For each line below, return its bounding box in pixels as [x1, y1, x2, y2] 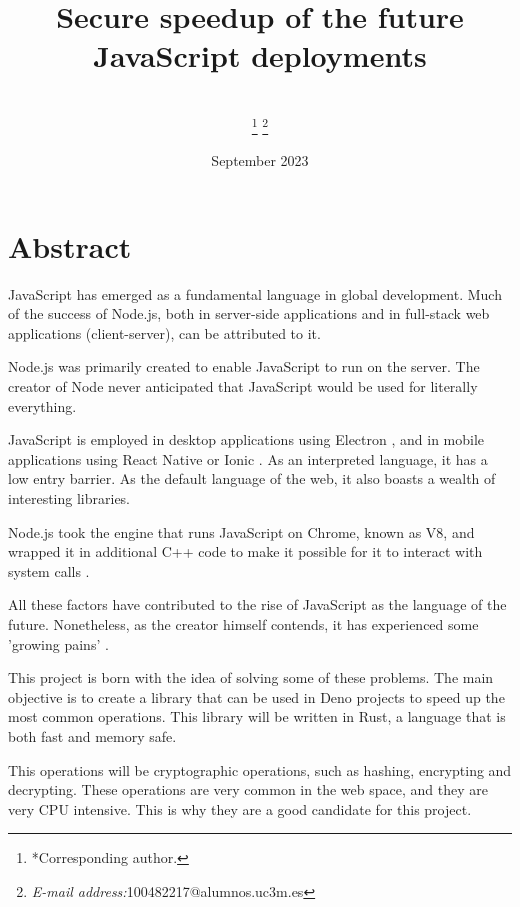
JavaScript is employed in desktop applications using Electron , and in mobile [8, 429, 485, 450]
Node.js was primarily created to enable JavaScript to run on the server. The [8, 356, 480, 377]
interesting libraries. [8, 488, 131, 509]
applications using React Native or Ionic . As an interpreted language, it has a [8, 448, 488, 469]
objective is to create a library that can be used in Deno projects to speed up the [8, 686, 505, 707]
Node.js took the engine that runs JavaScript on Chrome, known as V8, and [8, 521, 475, 542]
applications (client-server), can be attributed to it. [8, 322, 321, 343]
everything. [8, 395, 77, 416]
